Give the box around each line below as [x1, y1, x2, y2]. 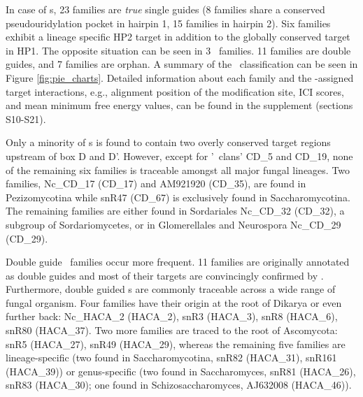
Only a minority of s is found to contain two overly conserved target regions [6, 135, 331, 150]
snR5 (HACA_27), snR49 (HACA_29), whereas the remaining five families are [6, 336, 346, 351]
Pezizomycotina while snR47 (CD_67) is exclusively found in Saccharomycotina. [6, 189, 350, 204]
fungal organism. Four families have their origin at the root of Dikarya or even [6, 295, 342, 310]
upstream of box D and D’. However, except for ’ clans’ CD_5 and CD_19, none [6, 148, 353, 163]
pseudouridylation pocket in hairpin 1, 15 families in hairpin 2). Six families [6, 15, 331, 30]
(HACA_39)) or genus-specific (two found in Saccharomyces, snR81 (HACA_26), [6, 363, 356, 378]
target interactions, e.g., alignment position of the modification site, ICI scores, [6, 84, 344, 99]
